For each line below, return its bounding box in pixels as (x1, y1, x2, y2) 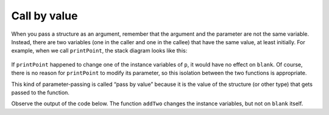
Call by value (11, 9, 78, 22)
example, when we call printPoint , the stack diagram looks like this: (11, 47, 188, 54)
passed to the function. (11, 88, 70, 96)
